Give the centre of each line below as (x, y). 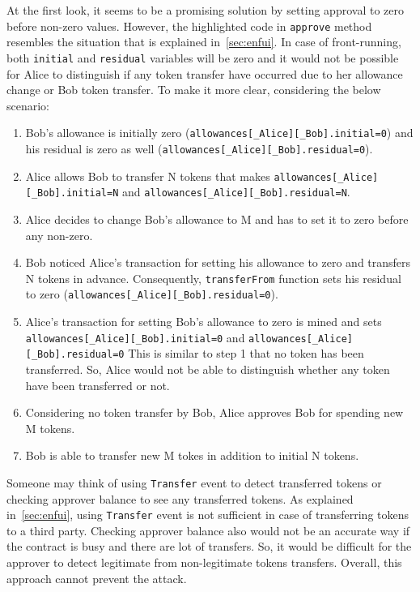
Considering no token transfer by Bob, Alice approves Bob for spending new (214, 412)
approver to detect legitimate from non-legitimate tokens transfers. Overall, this (204, 562)
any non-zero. (59, 235)
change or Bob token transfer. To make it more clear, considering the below (194, 90)
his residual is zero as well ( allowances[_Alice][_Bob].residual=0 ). (199, 148)
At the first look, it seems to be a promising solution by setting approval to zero (205, 10)
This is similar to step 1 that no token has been (246, 353)
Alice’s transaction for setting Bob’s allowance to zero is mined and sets (204, 321)
